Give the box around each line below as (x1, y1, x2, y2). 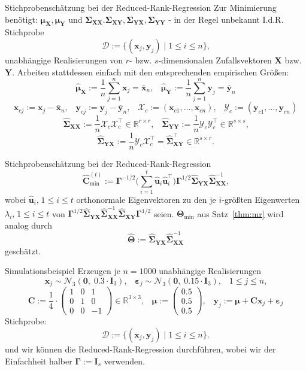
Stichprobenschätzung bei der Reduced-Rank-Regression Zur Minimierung (5, 1, 277, 13)
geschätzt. (5, 244, 41, 257)
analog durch (5, 218, 53, 231)
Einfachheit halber (5, 354, 72, 367)
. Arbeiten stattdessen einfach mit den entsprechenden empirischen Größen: (12, 65, 289, 78)
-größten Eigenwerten (222, 193, 300, 205)
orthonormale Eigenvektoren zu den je (76, 193, 216, 205)
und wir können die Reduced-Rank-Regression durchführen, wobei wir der (5, 343, 276, 355)
